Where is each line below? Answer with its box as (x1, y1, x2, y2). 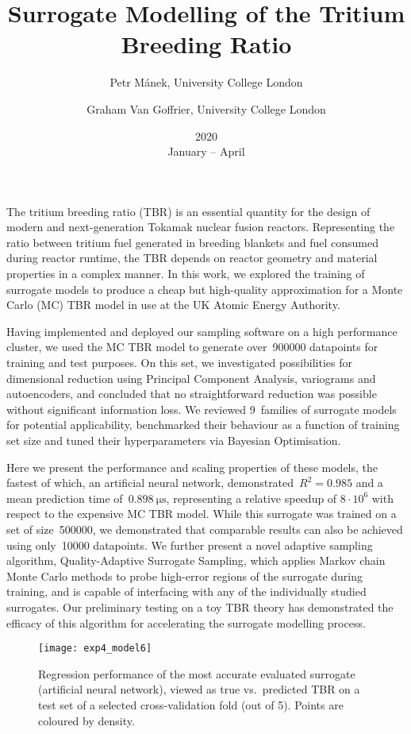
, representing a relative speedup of (166, 489, 337, 506)
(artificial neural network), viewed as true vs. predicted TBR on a (38, 681, 360, 697)
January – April (167, 143, 245, 160)
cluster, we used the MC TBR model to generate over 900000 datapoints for (6, 338, 378, 355)
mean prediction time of (6, 489, 123, 506)
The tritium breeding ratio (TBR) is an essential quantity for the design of (6, 203, 371, 219)
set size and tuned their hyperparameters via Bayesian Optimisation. (6, 432, 341, 448)
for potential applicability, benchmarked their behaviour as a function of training (6, 416, 400, 433)
